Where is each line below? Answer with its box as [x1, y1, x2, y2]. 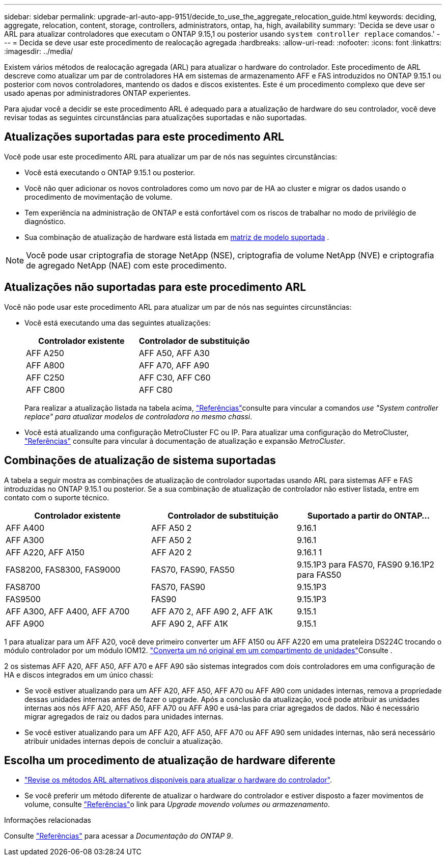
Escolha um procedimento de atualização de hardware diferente [4, 754, 336, 767]
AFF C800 [26, 384, 65, 395]
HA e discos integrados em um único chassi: [4, 670, 153, 679]
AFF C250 [26, 372, 65, 383]
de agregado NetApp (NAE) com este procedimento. [26, 260, 227, 271]
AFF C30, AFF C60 [138, 372, 211, 383]
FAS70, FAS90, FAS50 [151, 564, 235, 575]
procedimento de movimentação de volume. [24, 192, 173, 201]
